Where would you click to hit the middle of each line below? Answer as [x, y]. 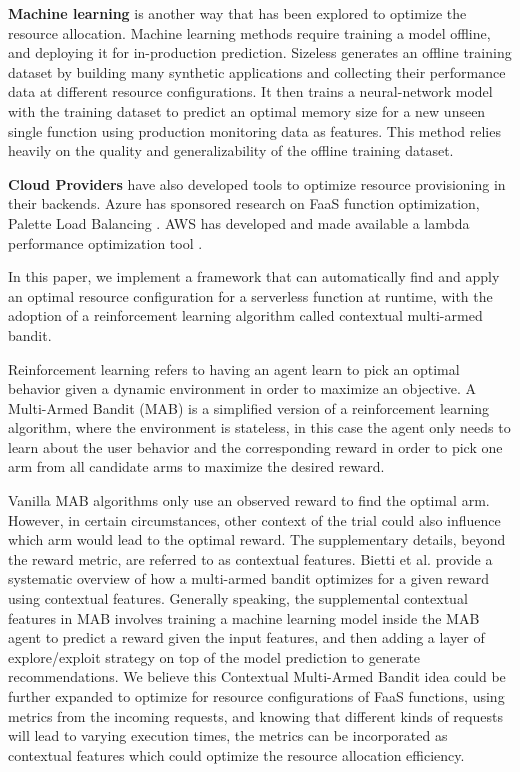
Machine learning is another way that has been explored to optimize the [237, 13]
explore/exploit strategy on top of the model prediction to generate [214, 656]
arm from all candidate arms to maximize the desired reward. [196, 466]
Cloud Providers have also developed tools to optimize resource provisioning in [257, 183]
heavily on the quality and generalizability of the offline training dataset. [231, 150]
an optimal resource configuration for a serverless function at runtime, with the [250, 295]
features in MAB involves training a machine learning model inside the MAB [244, 617]
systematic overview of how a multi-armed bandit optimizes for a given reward [249, 578]
